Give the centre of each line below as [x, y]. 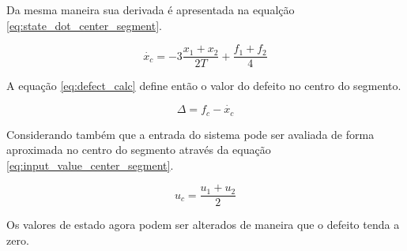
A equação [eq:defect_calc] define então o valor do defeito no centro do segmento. [204, 86]
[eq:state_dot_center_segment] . [84, 25]
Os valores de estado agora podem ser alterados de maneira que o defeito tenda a [203, 225]
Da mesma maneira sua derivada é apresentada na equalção [151, 9]
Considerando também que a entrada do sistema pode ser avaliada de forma [190, 134]
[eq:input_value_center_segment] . [90, 165]
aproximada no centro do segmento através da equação [139, 150]
